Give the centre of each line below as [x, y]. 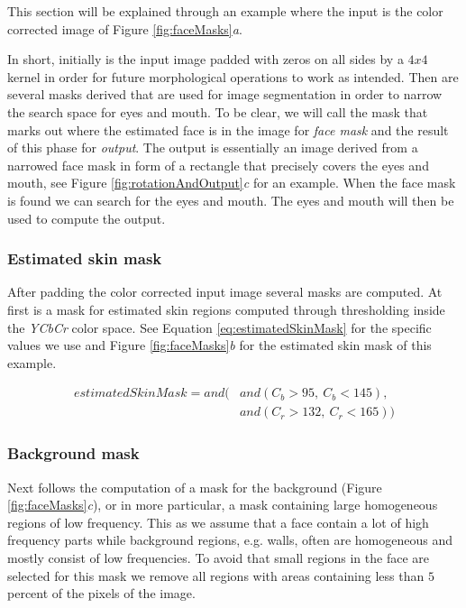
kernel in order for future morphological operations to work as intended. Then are [233, 76]
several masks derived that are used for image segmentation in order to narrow [225, 94]
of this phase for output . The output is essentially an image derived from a [213, 147]
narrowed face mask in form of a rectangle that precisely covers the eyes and [218, 165]
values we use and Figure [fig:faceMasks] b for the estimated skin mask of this [219, 345]
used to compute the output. [87, 218]
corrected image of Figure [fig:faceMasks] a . [125, 28]
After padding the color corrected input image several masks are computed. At [225, 292]
